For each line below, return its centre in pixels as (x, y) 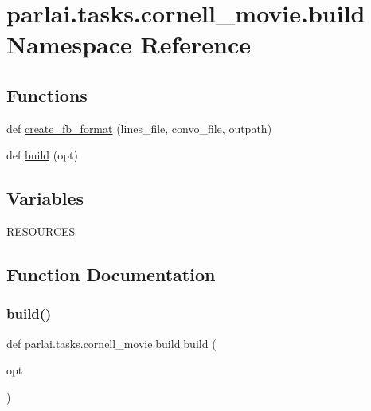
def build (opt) (42, 155)
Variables (45, 198)
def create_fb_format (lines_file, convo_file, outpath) (139, 128)
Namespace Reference (129, 44)
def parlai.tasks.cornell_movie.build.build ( (111, 343)
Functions (47, 94)
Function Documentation (111, 274)
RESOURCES (41, 231)
